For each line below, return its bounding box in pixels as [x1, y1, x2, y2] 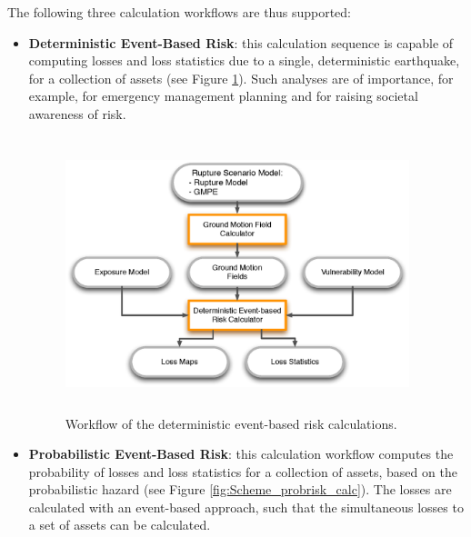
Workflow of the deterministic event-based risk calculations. [65, 413, 397, 433]
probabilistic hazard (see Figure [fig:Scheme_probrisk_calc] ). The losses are [28, 480, 452, 499]
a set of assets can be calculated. [28, 515, 211, 534]
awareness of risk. [28, 104, 126, 123]
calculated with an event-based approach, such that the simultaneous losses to [28, 497, 464, 516]
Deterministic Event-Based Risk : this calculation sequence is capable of [28, 33, 454, 52]
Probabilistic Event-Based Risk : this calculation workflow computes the [28, 444, 454, 463]
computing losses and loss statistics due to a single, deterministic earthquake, [28, 51, 460, 70]
